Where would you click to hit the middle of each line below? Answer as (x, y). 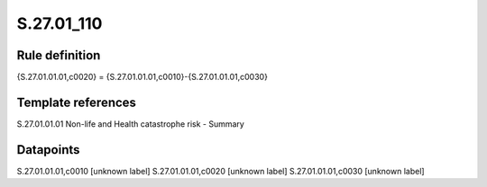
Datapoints (48, 150)
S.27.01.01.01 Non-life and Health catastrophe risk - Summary (131, 124)
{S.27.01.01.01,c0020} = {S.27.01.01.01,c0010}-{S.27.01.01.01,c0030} (142, 77)
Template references (77, 102)
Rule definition (59, 55)
